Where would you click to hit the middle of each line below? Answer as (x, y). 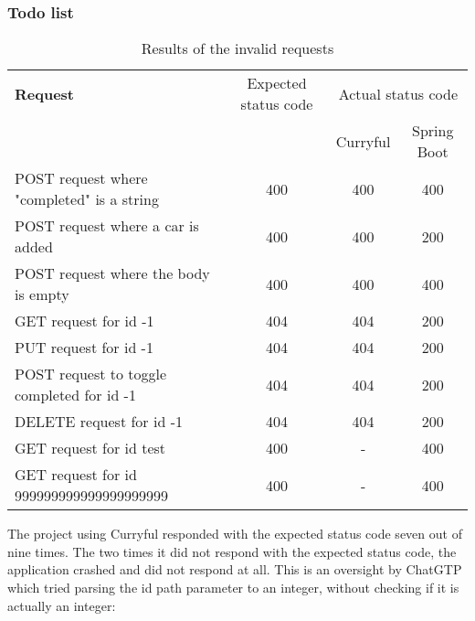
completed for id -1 (75, 395)
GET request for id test (90, 448)
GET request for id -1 (84, 321)
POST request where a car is (107, 226)
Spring (433, 131)
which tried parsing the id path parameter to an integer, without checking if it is (233, 587)
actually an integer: (62, 605)
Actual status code (398, 93)
